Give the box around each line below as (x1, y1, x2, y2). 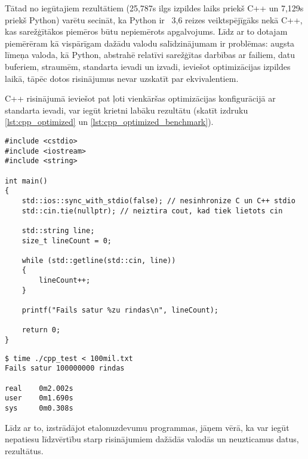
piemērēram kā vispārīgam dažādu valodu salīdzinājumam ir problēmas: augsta (5, 36, 295, 49)
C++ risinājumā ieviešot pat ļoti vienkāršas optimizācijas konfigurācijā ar (5, 92, 276, 105)
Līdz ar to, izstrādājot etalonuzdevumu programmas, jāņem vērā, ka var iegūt (5, 421, 289, 433)
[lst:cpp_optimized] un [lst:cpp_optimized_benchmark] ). (5, 115, 214, 128)
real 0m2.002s (5, 384, 73, 393)
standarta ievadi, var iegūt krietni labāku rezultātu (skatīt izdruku (5, 103, 248, 116)
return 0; (21, 326, 61, 335)
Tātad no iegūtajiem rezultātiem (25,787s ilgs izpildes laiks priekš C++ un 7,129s (5, 2, 304, 14)
